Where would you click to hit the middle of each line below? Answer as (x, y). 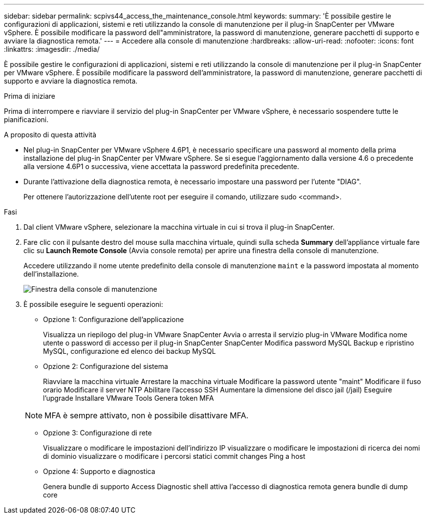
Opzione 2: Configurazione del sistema (106, 366)
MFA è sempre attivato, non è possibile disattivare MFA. (147, 415)
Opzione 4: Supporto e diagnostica (99, 471)
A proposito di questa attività (50, 135)
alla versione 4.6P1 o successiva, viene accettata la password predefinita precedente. (161, 166)
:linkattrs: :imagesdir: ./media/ (52, 49)
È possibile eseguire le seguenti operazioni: (93, 304)
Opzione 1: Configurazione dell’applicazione (114, 319)
